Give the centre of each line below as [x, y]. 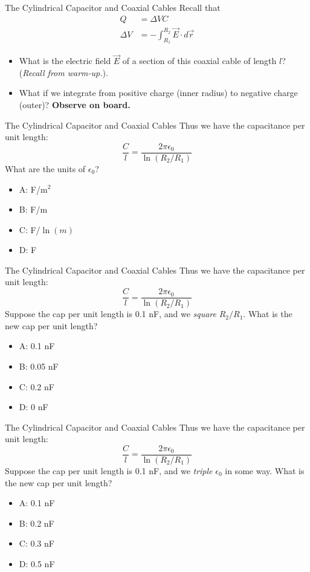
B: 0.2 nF [37, 523]
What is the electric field [65, 61]
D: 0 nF [34, 407]
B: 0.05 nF [39, 366]
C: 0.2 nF [37, 386]
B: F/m [33, 209]
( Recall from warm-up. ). [63, 72]
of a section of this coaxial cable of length [199, 61]
